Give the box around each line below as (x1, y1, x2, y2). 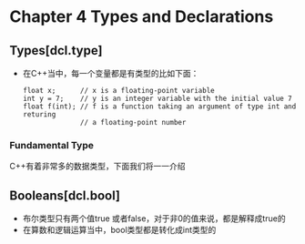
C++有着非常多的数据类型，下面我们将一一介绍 (9, 161, 186, 172)
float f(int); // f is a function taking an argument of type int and (22, 102, 297, 111)
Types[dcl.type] (9, 43, 103, 58)
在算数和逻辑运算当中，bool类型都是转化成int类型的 (22, 225, 217, 236)
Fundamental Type (9, 138, 94, 151)
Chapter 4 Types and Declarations (9, 6, 274, 27)
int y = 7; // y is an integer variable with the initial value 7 (22, 94, 293, 103)
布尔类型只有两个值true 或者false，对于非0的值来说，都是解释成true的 (22, 213, 286, 224)
